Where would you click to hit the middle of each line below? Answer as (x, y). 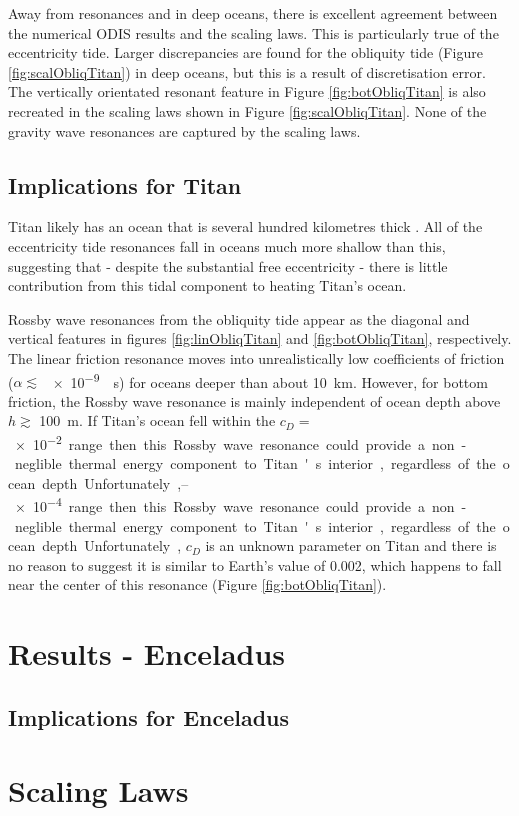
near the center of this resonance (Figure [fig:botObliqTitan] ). (197, 584)
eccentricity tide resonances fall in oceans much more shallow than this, (227, 245)
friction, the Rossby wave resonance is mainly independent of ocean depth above (254, 400)
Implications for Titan (125, 184)
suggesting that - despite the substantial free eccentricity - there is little (228, 265)
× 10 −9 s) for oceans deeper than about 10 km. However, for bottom (270, 380)
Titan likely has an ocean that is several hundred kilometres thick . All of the (245, 226)
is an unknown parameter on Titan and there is (351, 545)
